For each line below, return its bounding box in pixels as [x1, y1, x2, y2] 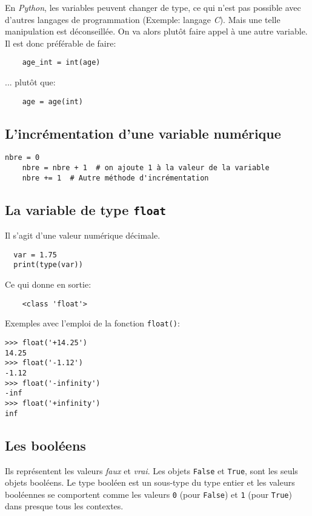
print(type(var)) [13, 260, 83, 270]
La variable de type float [5, 200, 166, 219]
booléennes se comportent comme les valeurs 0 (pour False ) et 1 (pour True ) [5, 488, 292, 500]
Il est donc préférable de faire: [5, 36, 116, 49]
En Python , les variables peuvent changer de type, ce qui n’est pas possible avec [5, 1, 301, 13]
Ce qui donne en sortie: [5, 278, 91, 291]
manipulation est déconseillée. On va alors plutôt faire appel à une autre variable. [5, 25, 308, 38]
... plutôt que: [5, 76, 56, 88]
